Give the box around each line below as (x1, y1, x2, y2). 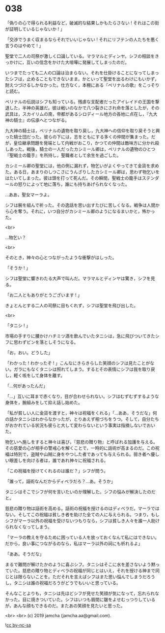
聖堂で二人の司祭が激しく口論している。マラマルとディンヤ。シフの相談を (5, 53, 155, 59)
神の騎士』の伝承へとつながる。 (5, 117, 70, 123)
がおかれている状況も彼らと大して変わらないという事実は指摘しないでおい (5, 422, 156, 428)
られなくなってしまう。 (5, 524, 53, 530)
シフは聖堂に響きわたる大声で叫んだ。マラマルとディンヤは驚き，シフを (5, 275, 151, 281)
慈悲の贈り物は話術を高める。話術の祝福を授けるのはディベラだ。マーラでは (5, 505, 160, 511)
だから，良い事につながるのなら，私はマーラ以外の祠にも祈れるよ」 (5, 540, 143, 546)
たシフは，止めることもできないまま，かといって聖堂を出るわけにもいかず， (5, 76, 160, 82)
